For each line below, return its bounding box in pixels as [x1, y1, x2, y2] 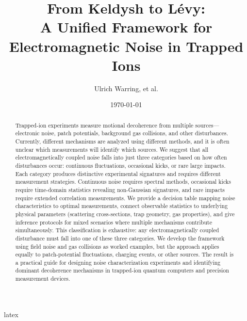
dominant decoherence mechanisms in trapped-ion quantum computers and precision [15, 266, 229, 274]
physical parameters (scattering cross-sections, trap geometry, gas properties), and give [15, 209, 235, 218]
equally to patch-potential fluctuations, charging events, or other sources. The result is [15, 250, 234, 258]
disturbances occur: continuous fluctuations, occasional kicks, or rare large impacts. [15, 161, 226, 169]
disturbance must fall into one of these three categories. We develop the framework [15, 234, 225, 242]
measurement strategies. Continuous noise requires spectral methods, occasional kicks [15, 177, 231, 186]
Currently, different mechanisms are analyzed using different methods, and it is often [15, 137, 230, 145]
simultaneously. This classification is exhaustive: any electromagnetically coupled [15, 226, 219, 234]
